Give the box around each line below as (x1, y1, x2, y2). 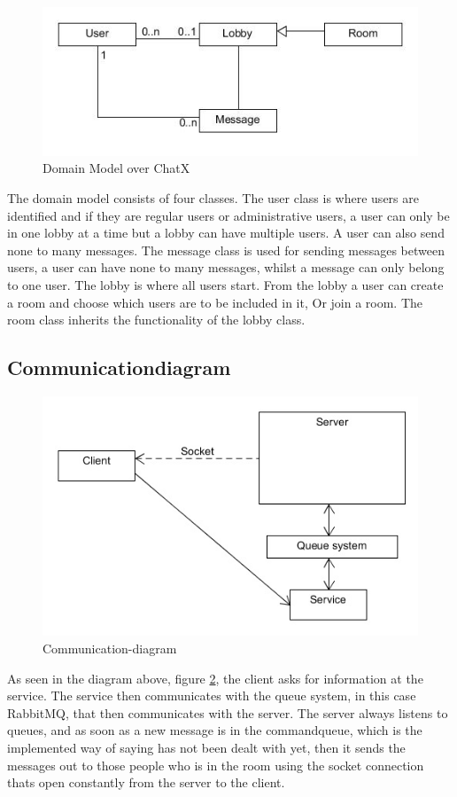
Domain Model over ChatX (43, 159, 190, 177)
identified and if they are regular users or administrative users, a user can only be (7, 206, 450, 224)
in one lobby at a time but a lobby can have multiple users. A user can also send (7, 223, 445, 242)
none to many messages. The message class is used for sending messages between (7, 240, 445, 259)
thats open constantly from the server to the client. (7, 773, 285, 792)
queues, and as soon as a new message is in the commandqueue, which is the (7, 721, 422, 739)
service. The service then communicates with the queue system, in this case (7, 686, 416, 705)
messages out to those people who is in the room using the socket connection (7, 755, 424, 774)
